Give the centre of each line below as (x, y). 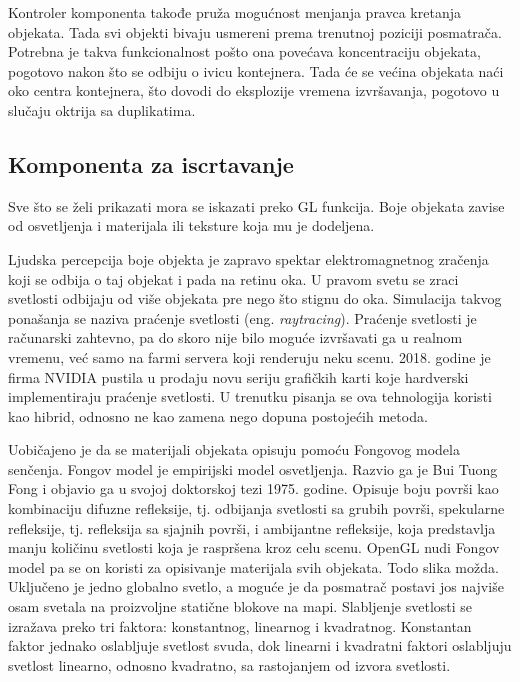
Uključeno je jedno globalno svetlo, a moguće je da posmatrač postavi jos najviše (256, 586)
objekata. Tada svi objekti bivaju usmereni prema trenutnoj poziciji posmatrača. (255, 31)
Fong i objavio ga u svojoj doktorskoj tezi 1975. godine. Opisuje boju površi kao (253, 488)
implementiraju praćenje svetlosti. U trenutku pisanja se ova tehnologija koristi (250, 396)
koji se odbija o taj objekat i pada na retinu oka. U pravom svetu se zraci (233, 278)
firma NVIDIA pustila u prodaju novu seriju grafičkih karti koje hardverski (238, 376)
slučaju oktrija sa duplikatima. (102, 109)
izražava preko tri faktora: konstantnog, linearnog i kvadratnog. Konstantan (240, 625)
